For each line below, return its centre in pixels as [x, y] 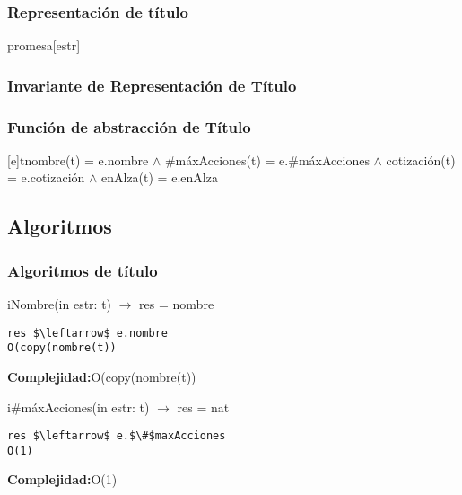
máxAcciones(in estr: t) [85, 407]
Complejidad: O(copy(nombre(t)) [102, 376]
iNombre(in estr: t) [60, 304]
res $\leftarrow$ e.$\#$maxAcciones [117, 436]
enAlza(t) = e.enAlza [160, 177]
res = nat [203, 407]
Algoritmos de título [83, 270]
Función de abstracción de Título [129, 126]
